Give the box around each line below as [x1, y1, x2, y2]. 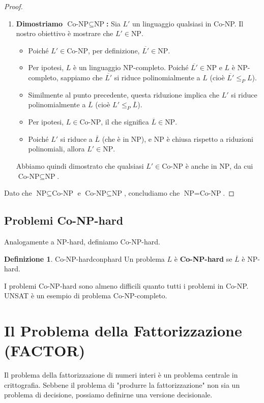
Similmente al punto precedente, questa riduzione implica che [28, 89, 220, 100]
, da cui [229, 160, 253, 171]
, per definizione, [87, 45, 140, 55]
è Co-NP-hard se [174, 253, 232, 264]
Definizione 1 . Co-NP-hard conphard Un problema [4, 253, 165, 264]
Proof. [4, 1, 23, 11]
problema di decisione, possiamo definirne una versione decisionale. [4, 389, 213, 400]
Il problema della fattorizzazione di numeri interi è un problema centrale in [4, 369, 238, 380]
